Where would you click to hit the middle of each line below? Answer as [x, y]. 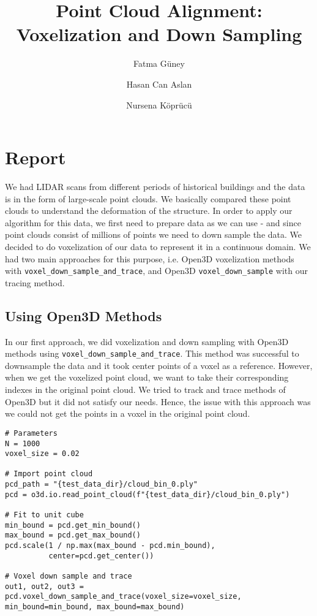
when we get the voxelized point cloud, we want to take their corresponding [147, 377]
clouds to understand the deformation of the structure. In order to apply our [149, 211]
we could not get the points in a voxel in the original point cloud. [128, 413]
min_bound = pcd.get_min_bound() [73, 525]
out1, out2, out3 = [44, 586]
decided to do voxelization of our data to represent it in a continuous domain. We [158, 246]
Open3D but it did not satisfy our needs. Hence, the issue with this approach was [158, 401]
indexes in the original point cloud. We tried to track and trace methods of [145, 390]
